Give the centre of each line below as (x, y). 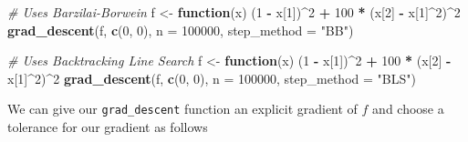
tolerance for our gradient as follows (108, 127)
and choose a (408, 109)
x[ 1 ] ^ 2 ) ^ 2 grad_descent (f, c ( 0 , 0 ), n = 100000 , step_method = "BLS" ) (212, 78)
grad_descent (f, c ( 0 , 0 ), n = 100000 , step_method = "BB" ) (181, 30)
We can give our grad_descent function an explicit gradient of (182, 109)
